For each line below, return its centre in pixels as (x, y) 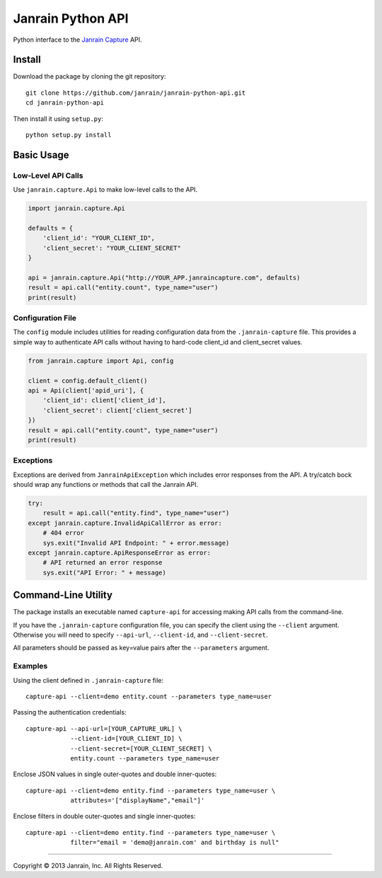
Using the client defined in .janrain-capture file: (88, 680)
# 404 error (64, 533)
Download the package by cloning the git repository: (89, 76)
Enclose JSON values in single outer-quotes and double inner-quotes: (115, 774)
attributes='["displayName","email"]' (138, 801)
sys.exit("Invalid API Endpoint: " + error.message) (136, 543)
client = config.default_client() (88, 381)
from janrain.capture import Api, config (101, 360)
